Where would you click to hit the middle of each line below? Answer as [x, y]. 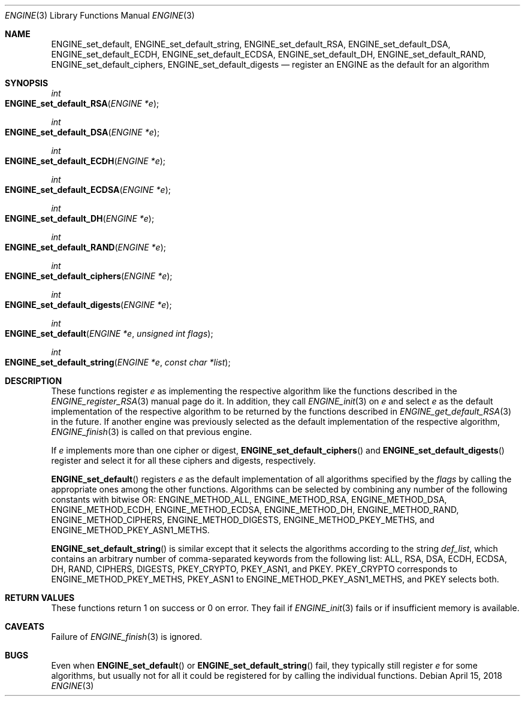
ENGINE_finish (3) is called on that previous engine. [152, 432]
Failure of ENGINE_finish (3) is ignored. [127, 637]
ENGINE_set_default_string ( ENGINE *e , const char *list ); [118, 362]
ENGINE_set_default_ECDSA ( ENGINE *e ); [88, 190]
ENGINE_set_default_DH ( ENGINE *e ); [80, 218]
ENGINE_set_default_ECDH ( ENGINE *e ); [85, 161]
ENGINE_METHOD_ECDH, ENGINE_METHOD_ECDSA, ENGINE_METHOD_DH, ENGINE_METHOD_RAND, [255, 510]
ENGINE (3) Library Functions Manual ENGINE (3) [100, 15]
